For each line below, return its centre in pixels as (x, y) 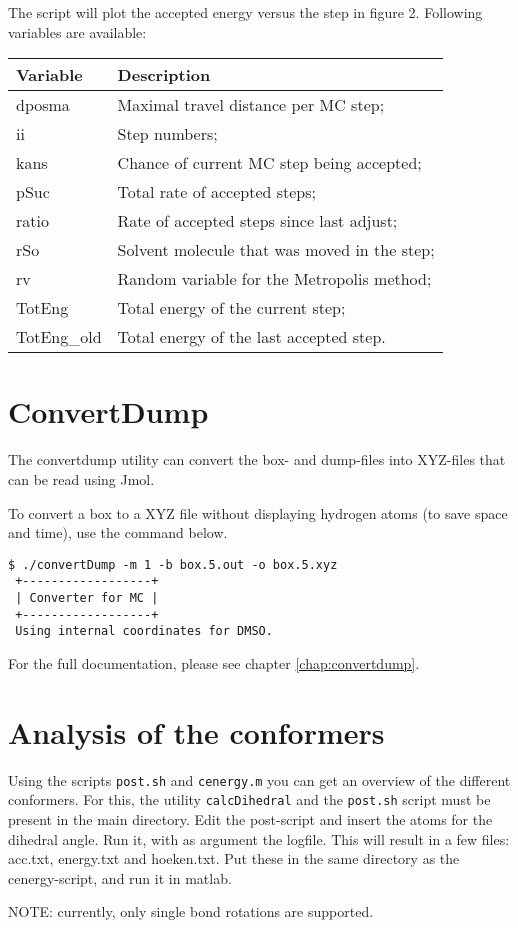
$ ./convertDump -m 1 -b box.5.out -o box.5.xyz (173, 564)
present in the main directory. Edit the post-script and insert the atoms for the (250, 819)
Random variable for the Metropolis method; (274, 279)
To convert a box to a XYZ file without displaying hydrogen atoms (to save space (258, 512)
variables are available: (77, 31)
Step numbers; (167, 134)
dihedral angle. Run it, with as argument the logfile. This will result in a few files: (259, 838)
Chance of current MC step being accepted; (269, 163)
